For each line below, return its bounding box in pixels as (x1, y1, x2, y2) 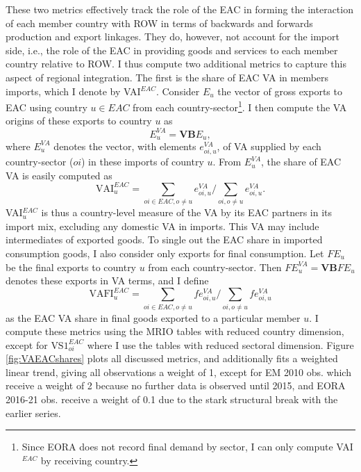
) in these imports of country (81, 154, 204, 169)
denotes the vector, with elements (53, 138, 196, 153)
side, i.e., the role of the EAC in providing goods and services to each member (6, 42, 338, 57)
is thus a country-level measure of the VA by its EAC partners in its (41, 205, 332, 220)
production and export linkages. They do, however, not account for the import (6, 29, 339, 44)
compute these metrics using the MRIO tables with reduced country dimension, (6, 324, 344, 339)
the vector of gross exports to (217, 83, 342, 98)
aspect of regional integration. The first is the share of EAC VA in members (6, 70, 329, 84)
